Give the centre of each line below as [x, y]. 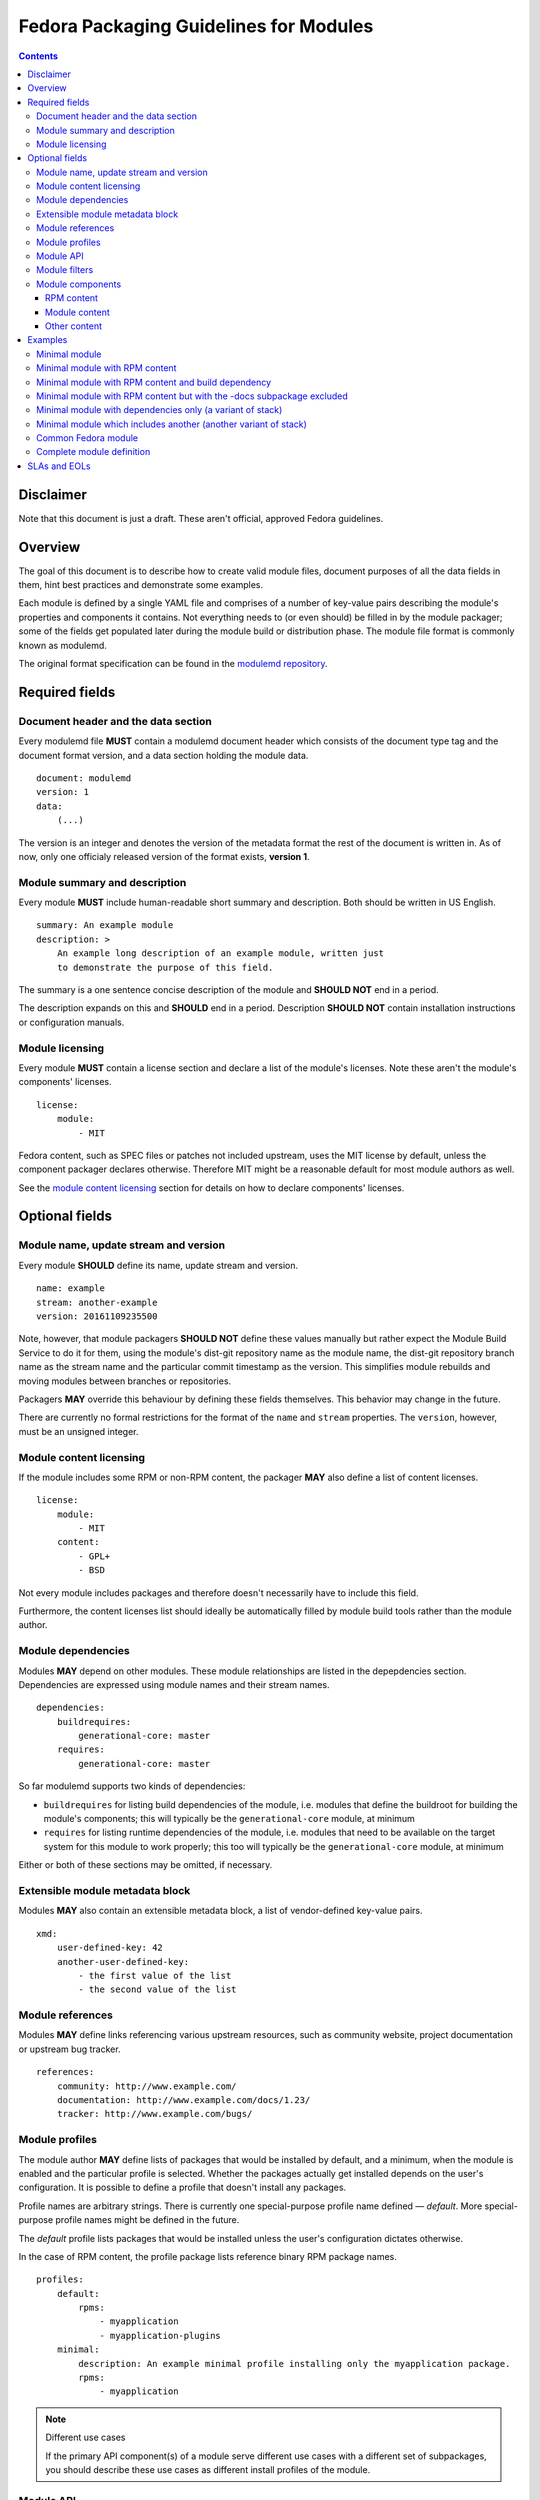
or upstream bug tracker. [69, 2049]
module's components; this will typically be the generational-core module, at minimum [229, 1819]
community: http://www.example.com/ [146, 2086]
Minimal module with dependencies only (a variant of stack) [159, 410]
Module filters [65, 270]
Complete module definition [93, 452]
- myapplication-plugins [160, 2335]
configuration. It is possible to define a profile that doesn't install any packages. [182, 2187]
